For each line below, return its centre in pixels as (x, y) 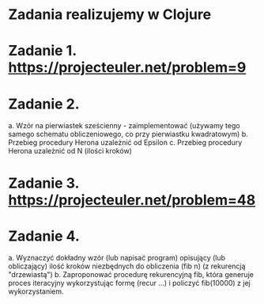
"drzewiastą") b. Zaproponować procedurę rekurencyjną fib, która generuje (131, 275)
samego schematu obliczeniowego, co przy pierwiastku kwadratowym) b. (128, 134)
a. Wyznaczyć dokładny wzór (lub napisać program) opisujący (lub (117, 258)
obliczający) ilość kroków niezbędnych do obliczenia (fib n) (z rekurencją (127, 266)
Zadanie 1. (42, 51)
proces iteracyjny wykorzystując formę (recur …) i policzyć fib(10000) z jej (129, 283)
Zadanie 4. (44, 236)
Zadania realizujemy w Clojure (110, 15)
